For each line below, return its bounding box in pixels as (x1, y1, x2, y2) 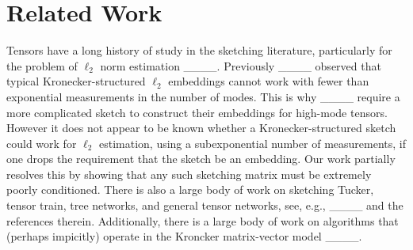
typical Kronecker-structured (6, 73, 146, 89)
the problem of (6, 57, 78, 74)
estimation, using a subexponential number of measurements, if (98, 134, 407, 151)
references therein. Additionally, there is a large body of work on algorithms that (6, 212, 399, 229)
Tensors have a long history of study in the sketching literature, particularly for (6, 42, 392, 59)
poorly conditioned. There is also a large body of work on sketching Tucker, (6, 181, 374, 198)
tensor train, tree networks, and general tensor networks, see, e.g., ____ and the (6, 197, 403, 214)
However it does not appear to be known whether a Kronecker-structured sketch (6, 119, 396, 136)
